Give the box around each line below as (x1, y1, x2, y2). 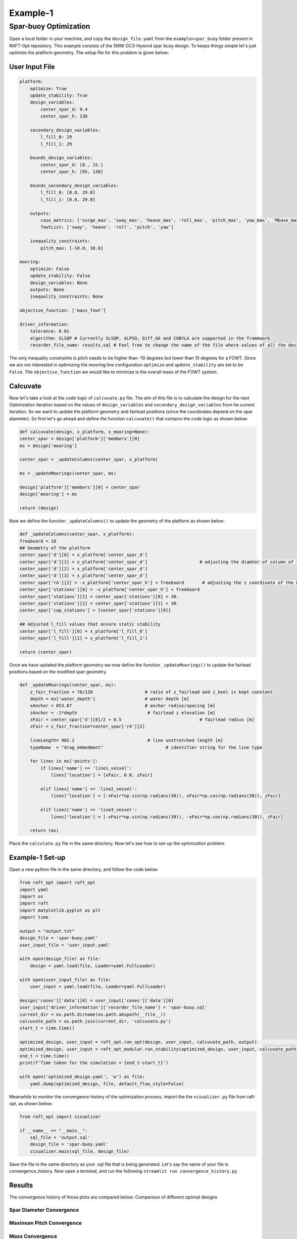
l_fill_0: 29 (40, 134, 72, 140)
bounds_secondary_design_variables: (30, 183, 119, 188)
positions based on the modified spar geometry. (9, 669, 107, 675)
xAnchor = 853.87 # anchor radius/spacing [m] (30, 703, 215, 709)
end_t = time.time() (19, 1053, 69, 1059)
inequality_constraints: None (30, 294, 103, 299)
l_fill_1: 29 (40, 141, 72, 147)
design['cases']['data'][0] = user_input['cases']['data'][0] (19, 998, 174, 1003)
